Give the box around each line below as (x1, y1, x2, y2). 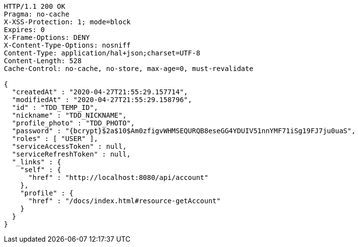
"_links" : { (12, 158, 62, 166)
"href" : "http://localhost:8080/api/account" (28, 174, 209, 181)
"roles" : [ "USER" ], (12, 135, 98, 142)
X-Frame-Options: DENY (4, 34, 90, 41)
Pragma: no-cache (4, 10, 69, 18)
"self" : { (20, 166, 62, 174)
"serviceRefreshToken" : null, (12, 150, 131, 158)
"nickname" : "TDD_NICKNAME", (12, 111, 127, 119)
